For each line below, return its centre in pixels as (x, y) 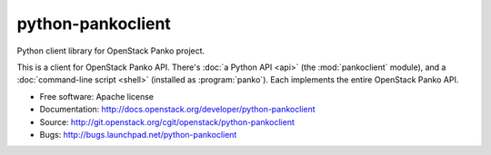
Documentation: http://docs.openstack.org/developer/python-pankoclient (177, 110)
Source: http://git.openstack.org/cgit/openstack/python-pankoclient (167, 121)
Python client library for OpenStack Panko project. (111, 51)
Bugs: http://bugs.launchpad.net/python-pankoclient (138, 134)
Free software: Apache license (97, 96)
